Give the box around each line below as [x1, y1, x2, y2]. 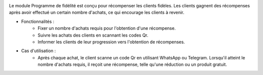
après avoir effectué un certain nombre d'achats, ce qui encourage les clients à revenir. [9, 10, 185, 16]
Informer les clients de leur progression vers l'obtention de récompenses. [38, 39, 185, 45]
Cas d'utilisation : [21, 48, 56, 54]
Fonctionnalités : [21, 19, 55, 24]
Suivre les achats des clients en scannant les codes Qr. [38, 32, 149, 38]
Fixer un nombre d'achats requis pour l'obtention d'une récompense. [38, 25, 176, 31]
